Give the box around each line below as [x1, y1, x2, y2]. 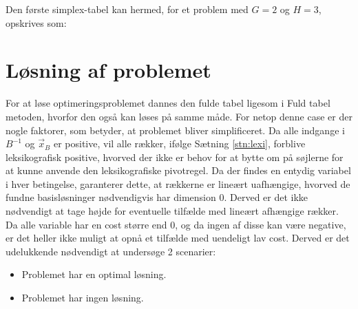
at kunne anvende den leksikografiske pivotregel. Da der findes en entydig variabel [6, 163, 351, 178]
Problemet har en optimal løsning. [21, 267, 167, 281]
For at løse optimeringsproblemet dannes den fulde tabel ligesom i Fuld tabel [6, 96, 330, 110]
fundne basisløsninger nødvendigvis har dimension [6, 190, 216, 204]
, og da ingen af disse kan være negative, [175, 217, 346, 231]
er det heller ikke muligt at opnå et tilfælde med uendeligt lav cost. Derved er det [6, 231, 350, 245]
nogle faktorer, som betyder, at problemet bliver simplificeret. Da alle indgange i [6, 122, 345, 137]
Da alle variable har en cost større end [6, 217, 167, 231]
